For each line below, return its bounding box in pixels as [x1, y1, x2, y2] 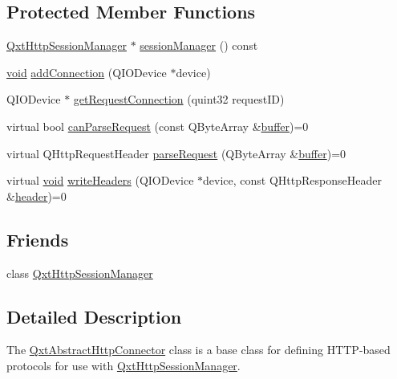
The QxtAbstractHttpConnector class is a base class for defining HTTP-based [6, 341, 391, 358]
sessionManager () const [140, 37, 258, 54]
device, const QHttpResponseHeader [203, 172, 382, 189]
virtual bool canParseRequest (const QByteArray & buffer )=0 [6, 117, 309, 134]
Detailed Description [6, 304, 182, 328]
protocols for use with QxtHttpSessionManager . [6, 357, 241, 373]
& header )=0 [6, 187, 67, 204]
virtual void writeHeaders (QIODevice [6, 172, 194, 189]
